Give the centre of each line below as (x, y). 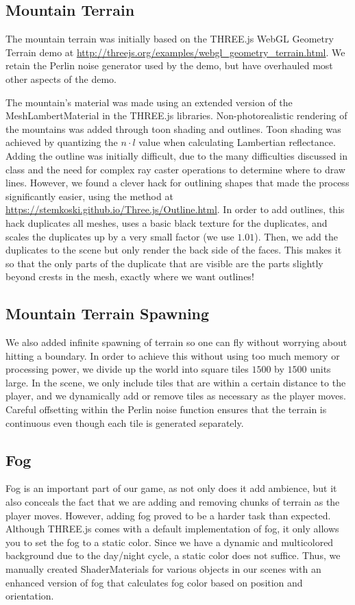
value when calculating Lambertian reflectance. (237, 142)
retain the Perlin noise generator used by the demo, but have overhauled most (169, 65)
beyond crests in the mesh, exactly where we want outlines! (130, 276)
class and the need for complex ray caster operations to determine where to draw (175, 169)
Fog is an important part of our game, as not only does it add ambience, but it (171, 488)
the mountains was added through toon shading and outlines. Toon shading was (173, 128)
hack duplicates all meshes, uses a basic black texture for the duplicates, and (167, 222)
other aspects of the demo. (61, 78)
